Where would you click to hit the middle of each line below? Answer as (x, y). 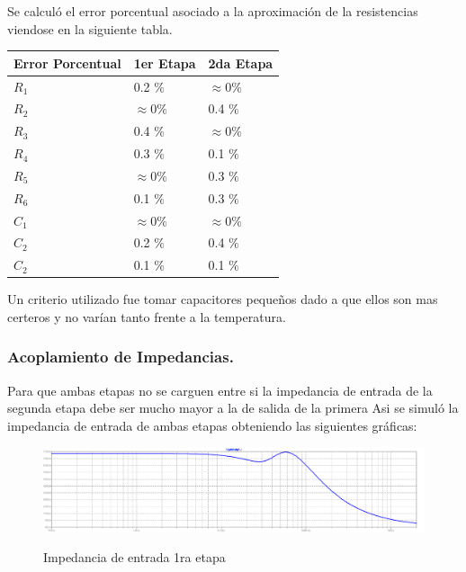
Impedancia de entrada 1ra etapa (134, 557)
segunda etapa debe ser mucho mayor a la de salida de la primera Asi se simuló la (233, 408)
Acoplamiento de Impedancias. (121, 357)
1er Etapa (165, 63)
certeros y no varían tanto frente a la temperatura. (147, 316)
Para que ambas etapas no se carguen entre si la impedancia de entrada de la (220, 390)
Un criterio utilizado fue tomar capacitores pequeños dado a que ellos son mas (223, 299)
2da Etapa (241, 63)
